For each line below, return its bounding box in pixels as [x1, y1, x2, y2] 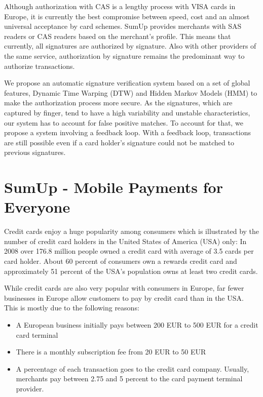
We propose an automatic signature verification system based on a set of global [4, 77, 250, 88]
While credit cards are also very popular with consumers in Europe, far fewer [4, 283, 244, 293]
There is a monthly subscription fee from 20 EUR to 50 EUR [16, 346, 206, 357]
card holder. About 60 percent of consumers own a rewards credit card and [4, 256, 237, 266]
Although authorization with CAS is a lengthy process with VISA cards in [4, 1, 236, 11]
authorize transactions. [4, 60, 75, 71]
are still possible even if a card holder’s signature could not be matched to [4, 137, 234, 147]
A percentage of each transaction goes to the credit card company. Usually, [16, 363, 249, 374]
